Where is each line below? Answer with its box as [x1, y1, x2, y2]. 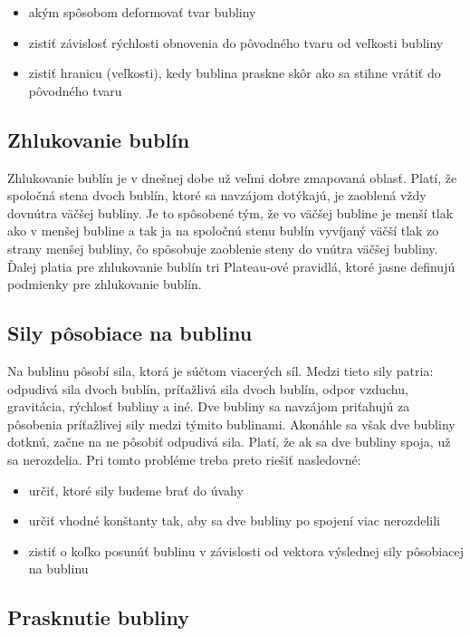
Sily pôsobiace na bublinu [7, 319, 253, 347]
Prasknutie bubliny [7, 603, 189, 631]
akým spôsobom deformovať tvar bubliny [28, 3, 256, 21]
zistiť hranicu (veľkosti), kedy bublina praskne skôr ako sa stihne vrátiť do [28, 63, 441, 82]
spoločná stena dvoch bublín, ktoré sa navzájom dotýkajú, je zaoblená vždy [7, 186, 427, 205]
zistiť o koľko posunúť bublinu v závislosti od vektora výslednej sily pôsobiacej [28, 541, 464, 560]
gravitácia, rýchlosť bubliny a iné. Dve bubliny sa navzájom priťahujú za [7, 397, 410, 416]
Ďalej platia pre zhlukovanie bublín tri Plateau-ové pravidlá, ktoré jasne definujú [7, 256, 456, 275]
